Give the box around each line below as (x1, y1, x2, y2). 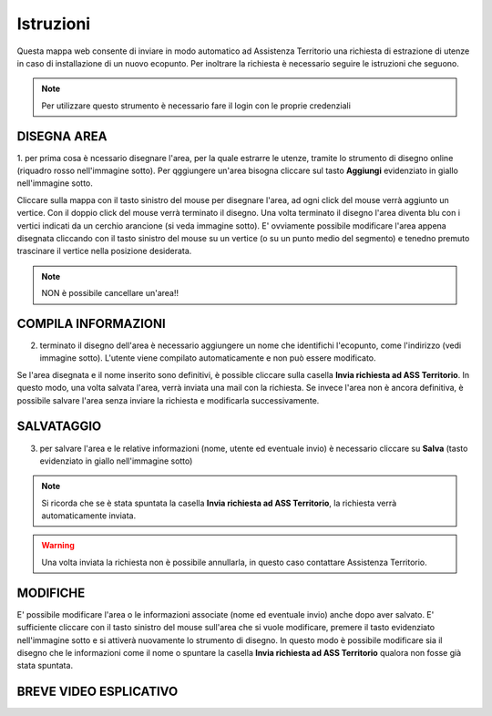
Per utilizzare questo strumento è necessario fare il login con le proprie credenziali (41, 100, 351, 111)
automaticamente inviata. (41, 510, 137, 521)
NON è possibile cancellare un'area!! (41, 288, 179, 299)
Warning (41, 540, 75, 551)
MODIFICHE (16, 585, 86, 600)
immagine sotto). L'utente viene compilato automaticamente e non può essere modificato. (39, 353, 376, 363)
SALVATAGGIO (16, 419, 102, 435)
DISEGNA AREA (16, 128, 108, 144)
